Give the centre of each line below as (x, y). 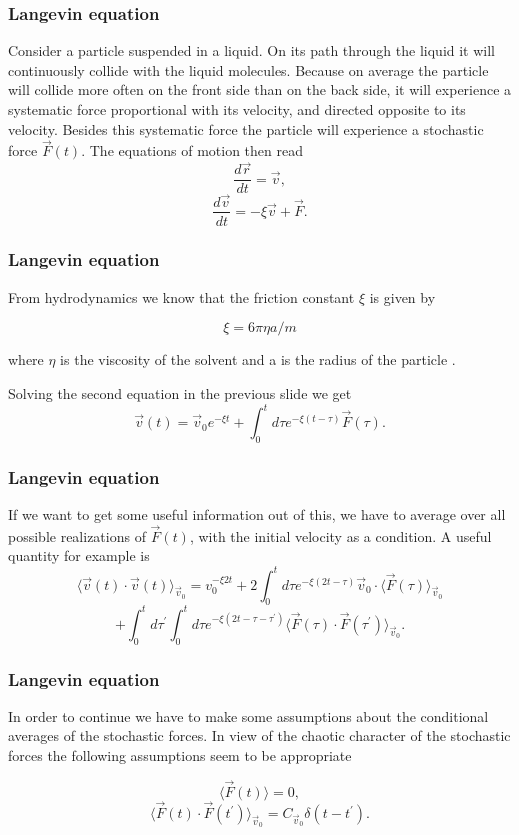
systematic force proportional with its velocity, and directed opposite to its (237, 109)
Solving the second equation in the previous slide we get (180, 392)
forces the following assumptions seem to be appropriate (180, 755)
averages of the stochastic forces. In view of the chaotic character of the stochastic (259, 735)
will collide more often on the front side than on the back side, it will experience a (260, 89)
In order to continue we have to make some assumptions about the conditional (248, 715)
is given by (402, 296)
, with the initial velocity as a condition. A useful (340, 535)
